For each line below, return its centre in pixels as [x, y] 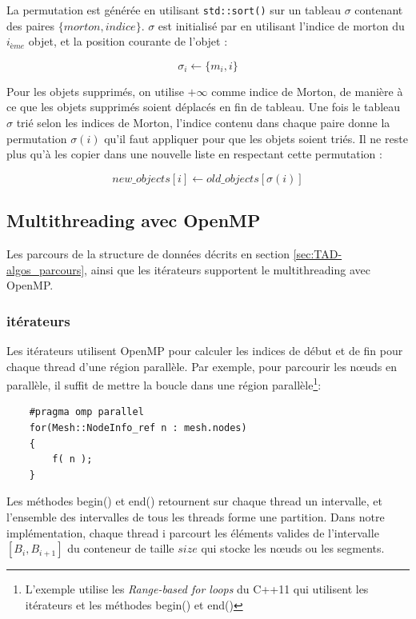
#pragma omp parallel [86, 412]
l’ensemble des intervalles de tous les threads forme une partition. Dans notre [196, 517]
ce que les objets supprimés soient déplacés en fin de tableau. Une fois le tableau [204, 107]
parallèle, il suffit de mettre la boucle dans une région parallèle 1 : [164, 383]
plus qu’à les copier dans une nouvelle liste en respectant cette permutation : [194, 154]
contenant [379, 10]
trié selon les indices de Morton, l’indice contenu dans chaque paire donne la [203, 123]
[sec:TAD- [318, 254]
